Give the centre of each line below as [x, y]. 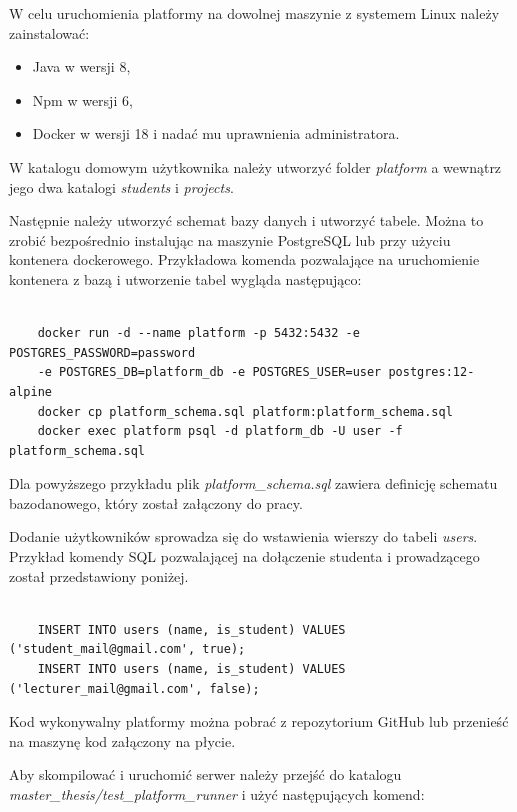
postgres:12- [431, 372]
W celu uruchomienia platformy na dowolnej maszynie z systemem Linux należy [254, 13]
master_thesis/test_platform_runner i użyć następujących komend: [217, 794]
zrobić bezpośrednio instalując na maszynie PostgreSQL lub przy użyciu [230, 239]
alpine [30, 391]
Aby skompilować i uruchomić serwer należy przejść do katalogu [205, 774]
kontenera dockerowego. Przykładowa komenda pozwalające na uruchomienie [244, 259]
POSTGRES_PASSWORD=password [102, 352]
